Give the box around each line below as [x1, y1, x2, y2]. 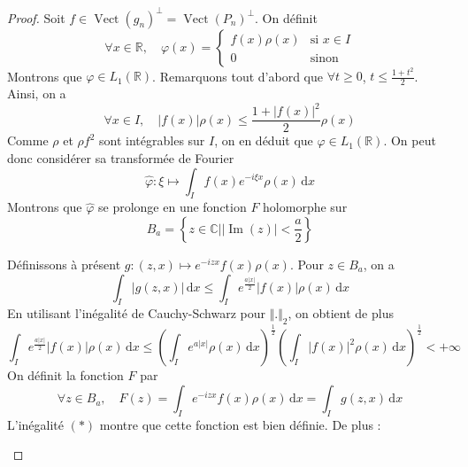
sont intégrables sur [99, 131, 205, 150]
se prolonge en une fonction [98, 198, 247, 216]
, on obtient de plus [288, 304, 394, 323]
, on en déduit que [214, 131, 313, 150]
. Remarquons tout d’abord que [152, 66, 323, 85]
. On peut [383, 131, 436, 150]
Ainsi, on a [7, 84, 66, 103]
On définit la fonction [7, 366, 124, 385]
